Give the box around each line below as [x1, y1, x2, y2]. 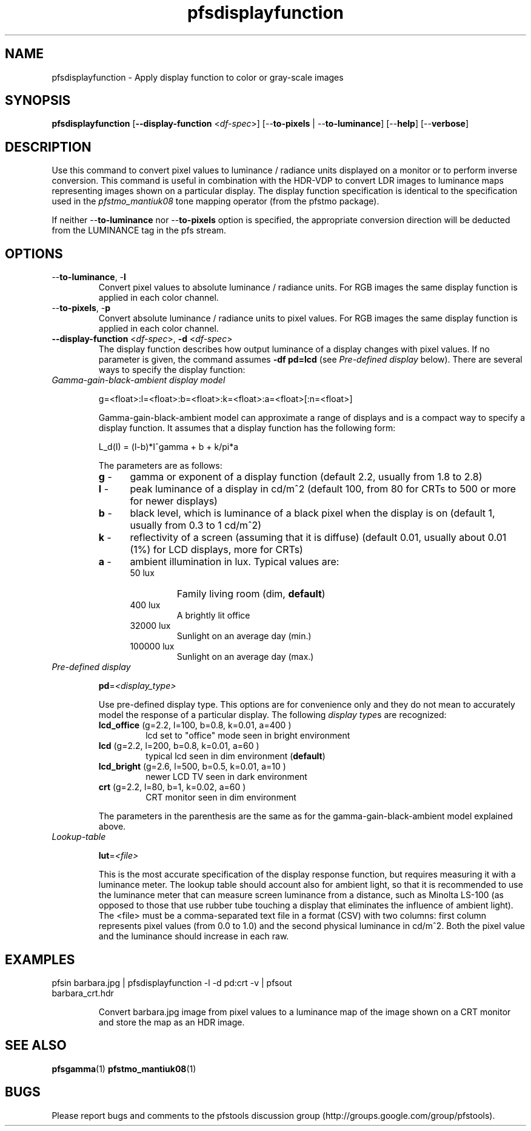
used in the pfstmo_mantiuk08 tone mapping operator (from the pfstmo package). [52, 196, 379, 207]
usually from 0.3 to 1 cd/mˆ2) [130, 519, 262, 532]
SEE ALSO [5, 1038, 67, 1053]
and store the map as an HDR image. [98, 1016, 245, 1027]
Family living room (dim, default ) [176, 588, 326, 600]
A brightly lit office [176, 610, 250, 621]
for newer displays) [130, 495, 218, 508]
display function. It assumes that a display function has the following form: [98, 423, 396, 434]
